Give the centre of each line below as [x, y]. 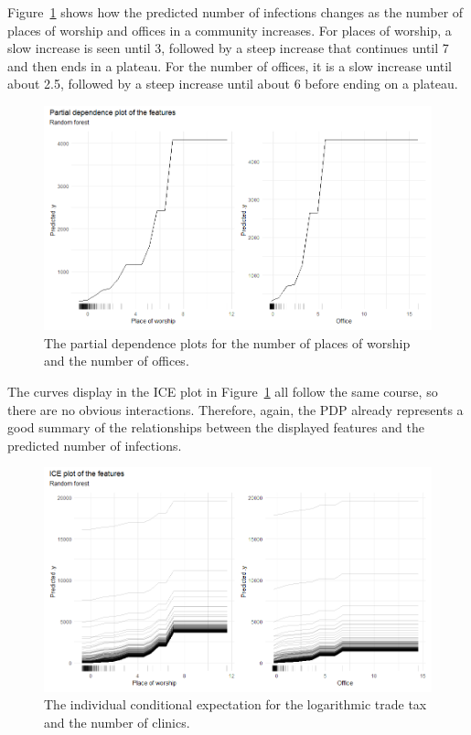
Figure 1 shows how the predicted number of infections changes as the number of [235, 12]
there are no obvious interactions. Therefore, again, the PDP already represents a [235, 409]
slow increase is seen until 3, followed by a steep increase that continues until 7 [228, 48]
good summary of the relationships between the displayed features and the [216, 427]
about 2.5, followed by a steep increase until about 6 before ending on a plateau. [233, 84]
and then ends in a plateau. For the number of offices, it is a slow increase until [230, 65]
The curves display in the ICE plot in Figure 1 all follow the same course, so [223, 391]
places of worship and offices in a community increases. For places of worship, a [230, 30]
